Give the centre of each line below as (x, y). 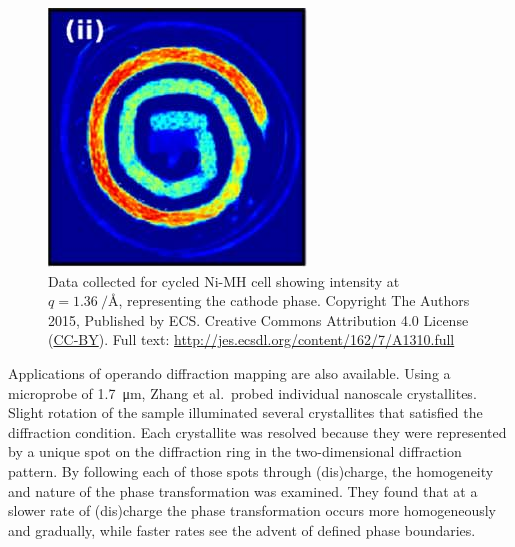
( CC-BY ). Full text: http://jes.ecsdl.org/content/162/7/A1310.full (251, 339)
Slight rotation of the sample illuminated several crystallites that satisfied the (245, 412)
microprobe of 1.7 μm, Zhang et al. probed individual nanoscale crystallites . (242, 392)
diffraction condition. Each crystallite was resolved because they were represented (257, 431)
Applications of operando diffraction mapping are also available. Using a (229, 372)
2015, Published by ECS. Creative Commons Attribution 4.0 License (258, 319)
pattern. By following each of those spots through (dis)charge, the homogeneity (251, 470)
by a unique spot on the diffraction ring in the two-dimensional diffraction (235, 451)
